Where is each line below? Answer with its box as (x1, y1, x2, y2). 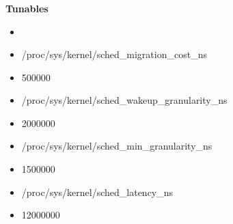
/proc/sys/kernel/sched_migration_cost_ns (21, 47, 207, 61)
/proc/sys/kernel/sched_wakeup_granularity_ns (21, 93, 228, 107)
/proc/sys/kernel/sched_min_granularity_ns (21, 139, 213, 153)
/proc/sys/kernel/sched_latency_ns (21, 184, 174, 199)
